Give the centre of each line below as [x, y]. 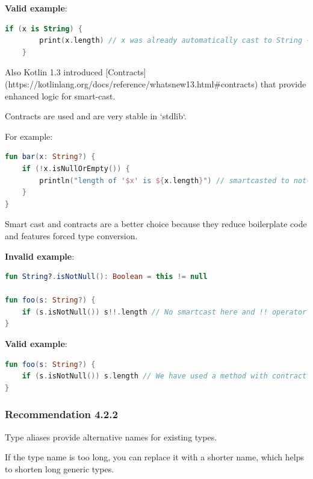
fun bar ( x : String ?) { [50, 157]
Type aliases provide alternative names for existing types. [111, 437]
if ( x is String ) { [44, 29]
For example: [29, 136]
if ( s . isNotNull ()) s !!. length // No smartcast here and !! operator [164, 312]
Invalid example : [40, 256]
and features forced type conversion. [71, 235]
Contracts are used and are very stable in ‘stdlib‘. [96, 116]
